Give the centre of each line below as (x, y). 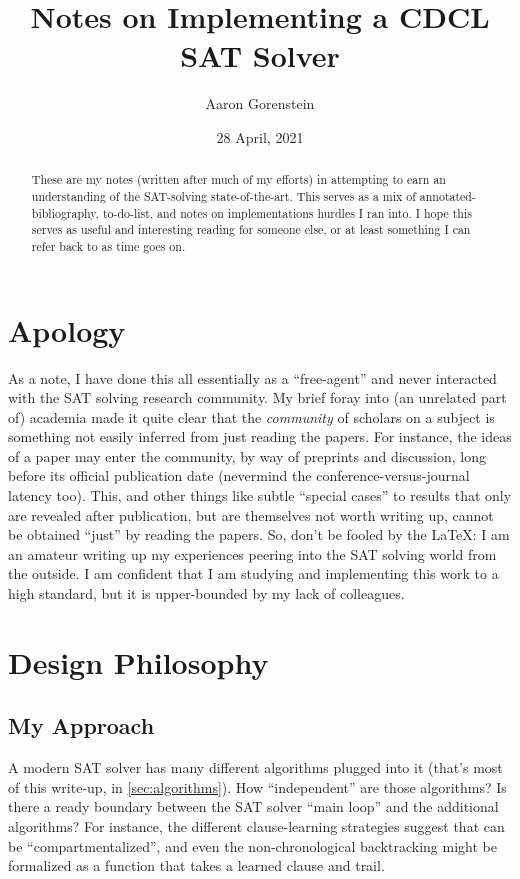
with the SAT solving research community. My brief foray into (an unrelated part (257, 397)
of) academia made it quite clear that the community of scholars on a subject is (251, 416)
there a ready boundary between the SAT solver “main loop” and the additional (253, 806)
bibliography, (65, 212)
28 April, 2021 (260, 136)
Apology (67, 329)
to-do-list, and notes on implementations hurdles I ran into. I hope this (287, 212)
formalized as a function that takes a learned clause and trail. (196, 865)
